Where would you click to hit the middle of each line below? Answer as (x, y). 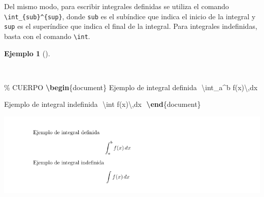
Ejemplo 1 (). (27, 53)
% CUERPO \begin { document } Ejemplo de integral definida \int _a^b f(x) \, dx (131, 87)
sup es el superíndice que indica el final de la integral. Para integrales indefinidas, (131, 26)
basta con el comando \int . (47, 36)
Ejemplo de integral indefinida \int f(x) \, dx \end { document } (103, 104)
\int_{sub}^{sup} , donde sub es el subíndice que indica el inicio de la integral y (130, 16)
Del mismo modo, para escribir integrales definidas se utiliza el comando (117, 6)
